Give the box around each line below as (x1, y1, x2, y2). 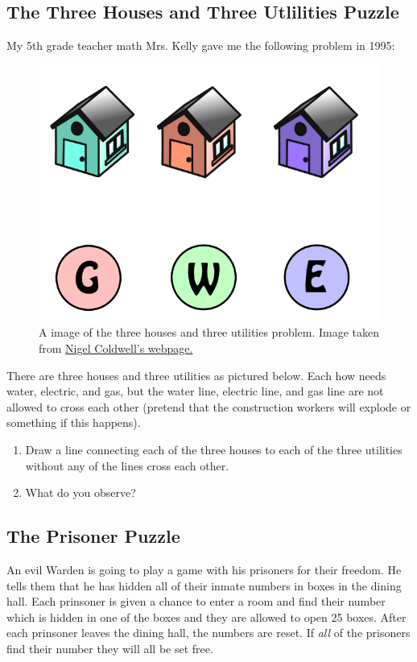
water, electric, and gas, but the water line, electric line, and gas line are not (6, 383, 384, 399)
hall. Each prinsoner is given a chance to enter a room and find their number (6, 593, 386, 610)
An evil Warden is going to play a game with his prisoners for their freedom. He (6, 561, 402, 577)
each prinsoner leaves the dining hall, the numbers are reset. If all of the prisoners (6, 624, 411, 641)
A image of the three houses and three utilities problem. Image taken (39, 324, 380, 341)
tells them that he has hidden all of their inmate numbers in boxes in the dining (6, 577, 402, 594)
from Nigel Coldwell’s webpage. (39, 339, 193, 356)
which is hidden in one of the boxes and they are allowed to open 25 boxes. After (6, 608, 407, 625)
